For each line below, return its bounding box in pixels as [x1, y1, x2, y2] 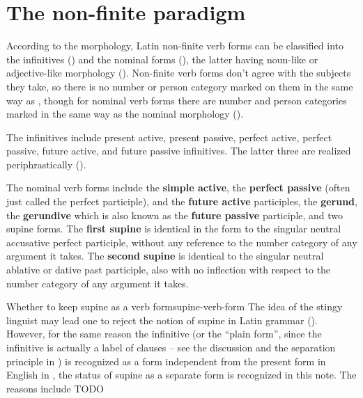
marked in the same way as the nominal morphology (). [6, 106, 244, 121]
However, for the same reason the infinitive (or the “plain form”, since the [6, 326, 322, 341]
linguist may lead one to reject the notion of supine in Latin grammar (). [6, 312, 318, 327]
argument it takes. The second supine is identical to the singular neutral [6, 248, 324, 263]
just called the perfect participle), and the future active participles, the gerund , [6, 194, 357, 209]
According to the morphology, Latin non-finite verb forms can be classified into [6, 38, 343, 53]
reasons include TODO [6, 381, 104, 395]
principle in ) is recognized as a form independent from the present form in [6, 353, 326, 368]
